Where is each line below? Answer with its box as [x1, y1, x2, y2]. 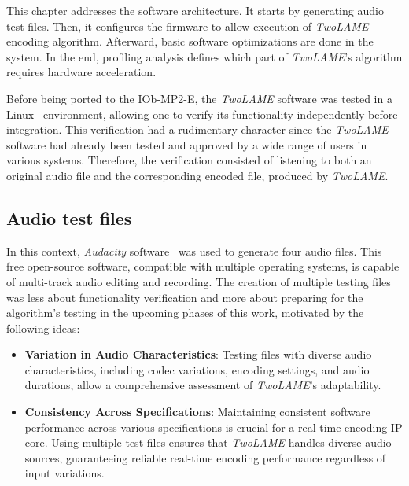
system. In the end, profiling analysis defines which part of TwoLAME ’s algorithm [6, 48, 403, 64]
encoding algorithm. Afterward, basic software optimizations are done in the [6, 33, 374, 50]
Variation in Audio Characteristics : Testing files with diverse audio [24, 346, 372, 363]
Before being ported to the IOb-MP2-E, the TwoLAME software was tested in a [6, 90, 392, 106]
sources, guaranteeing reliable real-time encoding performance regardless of [24, 449, 386, 466]
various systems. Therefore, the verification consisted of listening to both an [6, 152, 372, 168]
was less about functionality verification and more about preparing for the [6, 289, 363, 305]
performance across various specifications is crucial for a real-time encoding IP [24, 418, 403, 435]
